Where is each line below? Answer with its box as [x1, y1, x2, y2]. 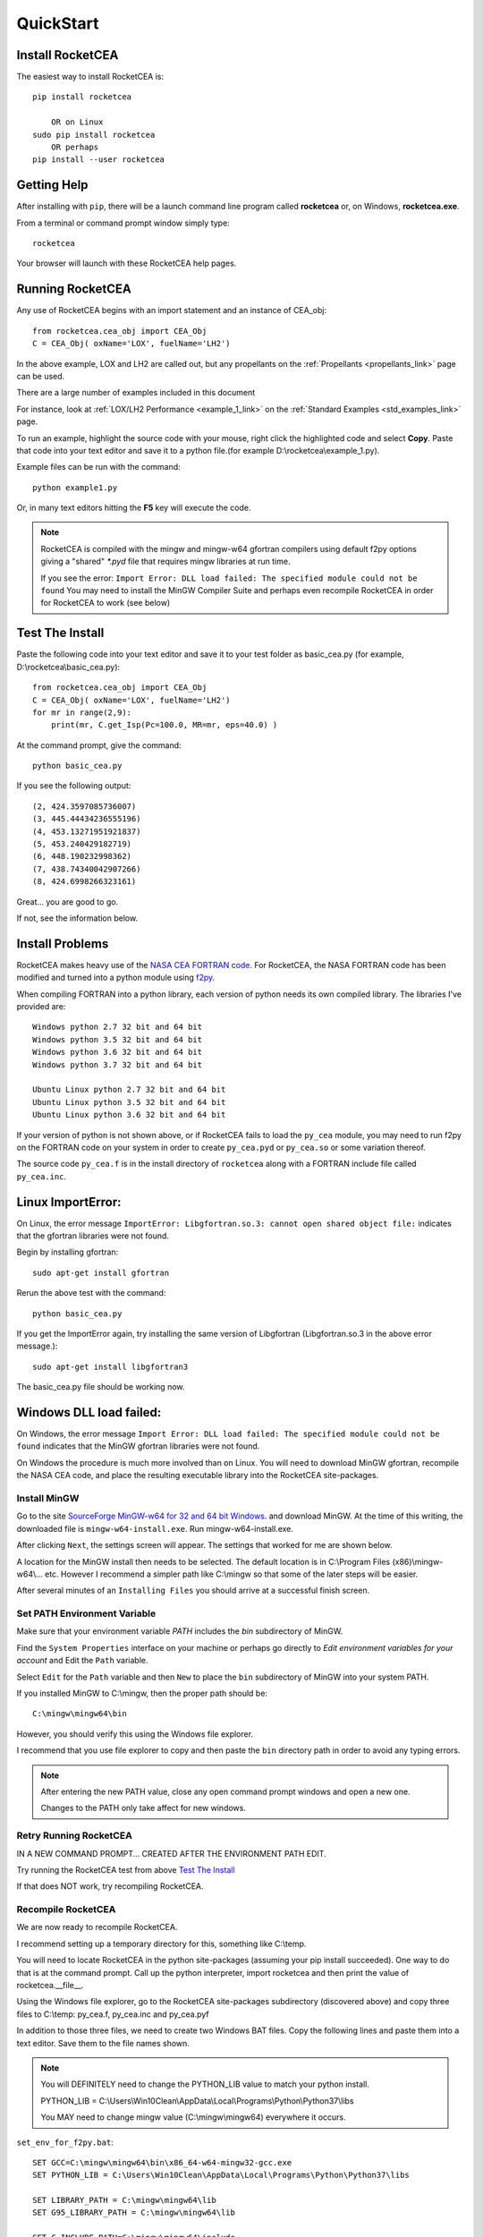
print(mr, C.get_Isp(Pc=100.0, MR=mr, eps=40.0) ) [50, 720, 278, 730]
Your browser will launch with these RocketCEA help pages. [16, 258, 237, 268]
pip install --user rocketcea [32, 155, 165, 165]
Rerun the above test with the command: [16, 1288, 166, 1298]
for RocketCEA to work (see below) [40, 598, 170, 608]
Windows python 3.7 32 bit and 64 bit [32, 1059, 203, 1069]
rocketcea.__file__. [16, 1980, 84, 1990]
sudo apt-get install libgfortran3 [32, 1361, 189, 1372]
